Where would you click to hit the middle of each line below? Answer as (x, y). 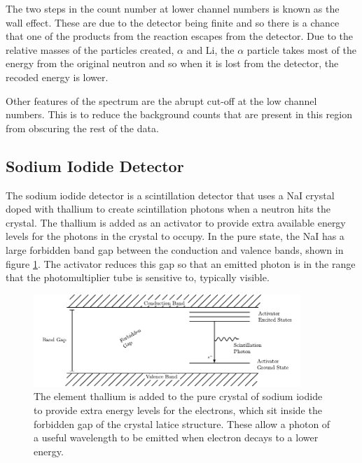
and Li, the (210, 49)
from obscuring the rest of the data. (82, 128)
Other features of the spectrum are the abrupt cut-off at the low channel (161, 100)
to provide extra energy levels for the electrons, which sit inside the (178, 410)
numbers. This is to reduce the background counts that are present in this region (179, 114)
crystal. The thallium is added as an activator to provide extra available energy (176, 222)
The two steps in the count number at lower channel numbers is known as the (173, 8)
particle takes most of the (301, 49)
